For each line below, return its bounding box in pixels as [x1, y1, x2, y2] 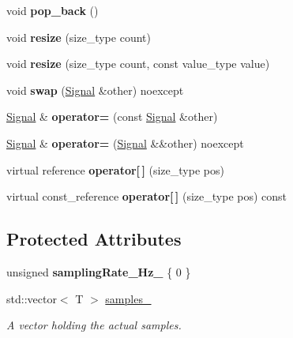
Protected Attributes [6, 227, 182, 251]
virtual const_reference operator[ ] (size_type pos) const [6, 188, 287, 205]
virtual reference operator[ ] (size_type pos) [6, 161, 224, 178]
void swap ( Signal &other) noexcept [6, 81, 184, 98]
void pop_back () [6, 2, 99, 18]
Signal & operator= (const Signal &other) [6, 108, 218, 125]
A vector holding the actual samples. [6, 317, 182, 333]
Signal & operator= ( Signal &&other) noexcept [6, 134, 244, 151]
